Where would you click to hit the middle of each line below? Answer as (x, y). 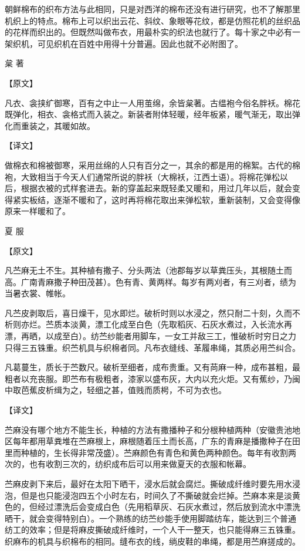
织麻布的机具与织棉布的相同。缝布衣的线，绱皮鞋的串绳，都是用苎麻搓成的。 (152, 541)
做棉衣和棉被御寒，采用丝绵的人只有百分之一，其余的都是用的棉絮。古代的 (148, 165)
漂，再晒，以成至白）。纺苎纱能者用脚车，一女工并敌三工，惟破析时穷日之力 (150, 336)
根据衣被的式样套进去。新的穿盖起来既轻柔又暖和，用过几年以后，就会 (156, 188)
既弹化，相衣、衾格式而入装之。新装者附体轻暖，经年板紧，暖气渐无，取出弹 (152, 114)
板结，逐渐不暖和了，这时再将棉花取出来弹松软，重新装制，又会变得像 (165, 199)
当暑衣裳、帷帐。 (38, 293)
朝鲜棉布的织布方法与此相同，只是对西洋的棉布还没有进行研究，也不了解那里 (152, 9)
